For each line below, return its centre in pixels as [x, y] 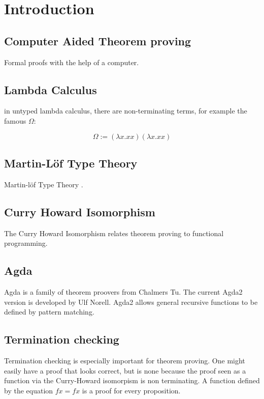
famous [15, 120]
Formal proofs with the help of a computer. [72, 62]
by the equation [29, 390]
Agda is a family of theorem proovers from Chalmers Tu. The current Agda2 [123, 291]
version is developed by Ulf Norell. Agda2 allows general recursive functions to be [131, 302]
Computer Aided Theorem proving [98, 40]
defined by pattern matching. [49, 312]
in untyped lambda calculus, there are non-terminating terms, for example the [126, 111]
